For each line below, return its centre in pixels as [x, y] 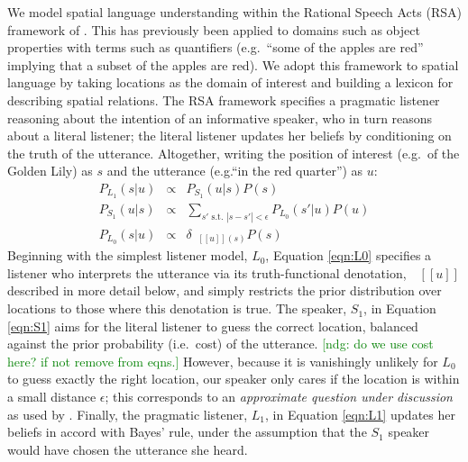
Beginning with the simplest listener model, [128, 255]
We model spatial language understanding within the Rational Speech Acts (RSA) [234, 12]
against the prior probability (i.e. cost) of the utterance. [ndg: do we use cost [220, 344]
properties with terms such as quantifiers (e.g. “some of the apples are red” [216, 47]
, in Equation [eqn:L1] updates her [360, 414]
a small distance [52, 397]
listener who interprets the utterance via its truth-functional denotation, [207, 272]
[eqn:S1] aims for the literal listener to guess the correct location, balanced [213, 326]
